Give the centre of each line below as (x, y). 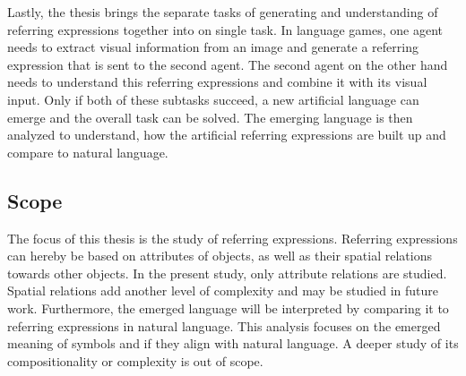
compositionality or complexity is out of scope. (135, 360)
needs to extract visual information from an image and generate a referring (213, 47)
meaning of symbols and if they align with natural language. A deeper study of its (233, 343)
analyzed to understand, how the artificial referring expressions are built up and (227, 135)
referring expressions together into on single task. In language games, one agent (225, 29)
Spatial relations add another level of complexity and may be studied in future (223, 291)
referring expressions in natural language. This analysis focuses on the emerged (224, 325)
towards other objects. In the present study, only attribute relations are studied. (227, 273)
